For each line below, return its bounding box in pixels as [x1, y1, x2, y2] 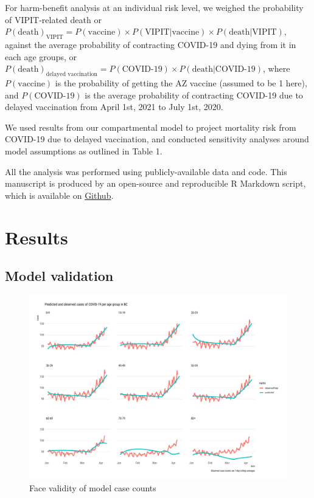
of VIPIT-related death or [5, 13, 102, 26]
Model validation [5, 266, 114, 285]
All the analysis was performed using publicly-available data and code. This [5, 165, 287, 178]
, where [263, 62, 290, 75]
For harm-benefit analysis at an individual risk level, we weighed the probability [5, 1, 304, 13]
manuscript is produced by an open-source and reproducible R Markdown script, [5, 177, 306, 190]
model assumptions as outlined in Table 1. [5, 144, 162, 157]
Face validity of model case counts [29, 482, 156, 494]
